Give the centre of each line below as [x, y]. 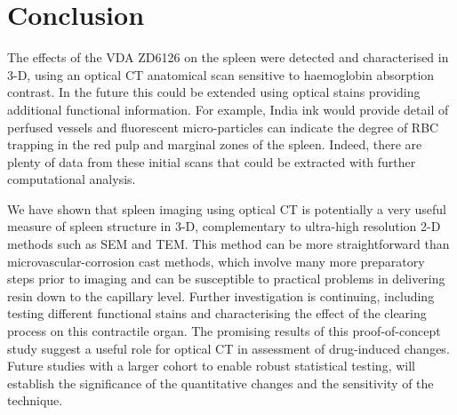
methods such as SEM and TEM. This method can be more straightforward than [228, 244]
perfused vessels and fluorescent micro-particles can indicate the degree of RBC [223, 127]
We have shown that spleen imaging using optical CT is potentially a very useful [227, 208]
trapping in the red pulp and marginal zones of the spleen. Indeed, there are [215, 144]
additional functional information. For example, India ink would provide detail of [228, 109]
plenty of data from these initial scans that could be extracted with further [212, 161]
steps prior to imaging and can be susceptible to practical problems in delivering [226, 279]
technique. [35, 400]
